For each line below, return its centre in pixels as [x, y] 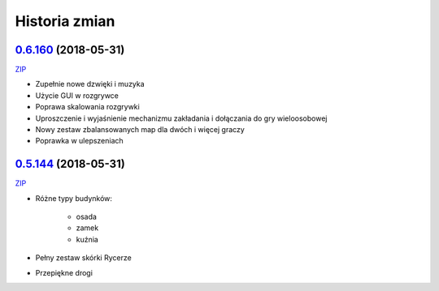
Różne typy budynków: [74, 198]
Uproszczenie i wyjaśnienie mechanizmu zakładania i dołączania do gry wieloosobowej [181, 118]
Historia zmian [65, 21]
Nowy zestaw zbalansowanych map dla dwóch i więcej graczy [140, 130]
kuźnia [87, 239]
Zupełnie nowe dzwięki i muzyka [90, 84]
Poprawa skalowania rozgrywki [87, 107]
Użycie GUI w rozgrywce [77, 95]
